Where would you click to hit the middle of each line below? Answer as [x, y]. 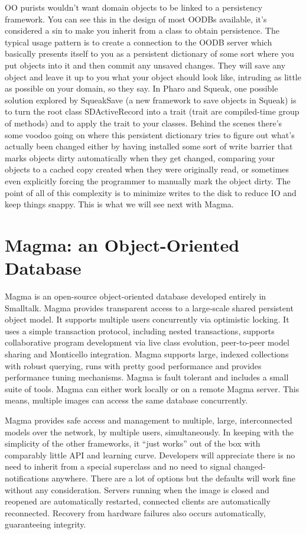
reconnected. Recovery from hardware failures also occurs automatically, [135, 512]
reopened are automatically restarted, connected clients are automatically [138, 501]
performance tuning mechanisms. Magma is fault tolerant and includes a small [147, 377]
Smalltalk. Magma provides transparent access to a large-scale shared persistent [149, 307]
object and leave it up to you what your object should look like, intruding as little [153, 76]
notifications [27, 478]
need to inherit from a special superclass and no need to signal [118, 466]
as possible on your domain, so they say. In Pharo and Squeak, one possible [141, 88]
